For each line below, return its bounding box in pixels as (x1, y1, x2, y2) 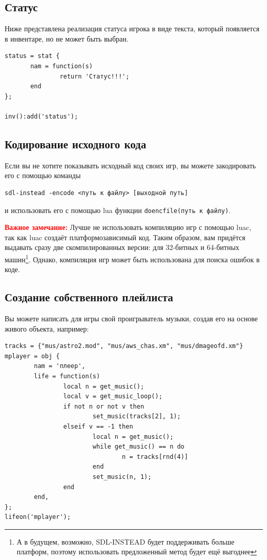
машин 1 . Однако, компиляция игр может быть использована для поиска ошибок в (5, 252, 260, 264)
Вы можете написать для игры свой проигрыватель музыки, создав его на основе (5, 313, 258, 324)
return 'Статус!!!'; (59, 72, 130, 80)
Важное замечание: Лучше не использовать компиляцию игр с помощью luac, (5, 222, 252, 233)
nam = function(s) (30, 62, 93, 70)
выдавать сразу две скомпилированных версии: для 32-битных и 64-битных (5, 242, 239, 253)
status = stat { (5, 52, 60, 60)
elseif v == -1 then (63, 422, 133, 430)
